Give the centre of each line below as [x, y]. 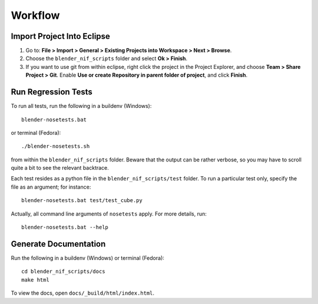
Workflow [35, 15]
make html [35, 280]
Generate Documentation [58, 244]
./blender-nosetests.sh [56, 146]
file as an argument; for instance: [51, 187]
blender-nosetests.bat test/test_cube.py [82, 201]
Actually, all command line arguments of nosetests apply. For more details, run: [109, 214]
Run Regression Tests [52, 92]
